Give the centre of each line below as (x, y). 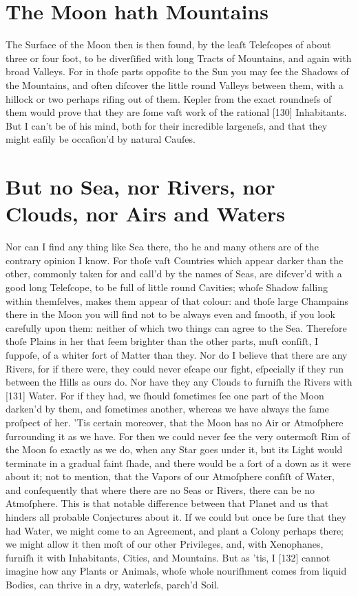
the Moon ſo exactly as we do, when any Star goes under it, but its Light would (174, 449)
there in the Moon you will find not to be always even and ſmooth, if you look (170, 314)
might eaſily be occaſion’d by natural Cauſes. (101, 139)
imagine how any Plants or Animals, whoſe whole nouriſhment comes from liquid (176, 571)
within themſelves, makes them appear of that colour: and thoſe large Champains (177, 300)
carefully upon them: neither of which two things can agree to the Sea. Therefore (176, 327)
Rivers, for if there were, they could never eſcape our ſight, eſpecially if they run (175, 368)
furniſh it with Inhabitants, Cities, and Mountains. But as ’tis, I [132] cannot (168, 557)
